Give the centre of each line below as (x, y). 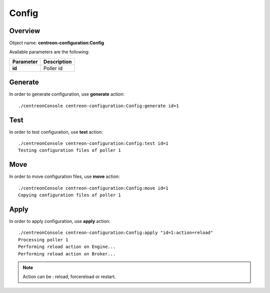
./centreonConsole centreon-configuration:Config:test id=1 (93, 143)
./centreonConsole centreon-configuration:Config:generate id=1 (99, 106)
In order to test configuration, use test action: (56, 132)
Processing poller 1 (43, 240)
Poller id (53, 68)
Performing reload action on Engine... (67, 247)
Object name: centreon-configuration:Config (57, 43)
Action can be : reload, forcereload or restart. (69, 277)
